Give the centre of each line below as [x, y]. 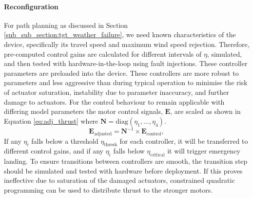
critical [157, 155]
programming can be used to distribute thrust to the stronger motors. [108, 190]
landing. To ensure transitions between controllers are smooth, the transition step [126, 161]
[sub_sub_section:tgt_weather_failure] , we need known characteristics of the [120, 34]
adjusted [103, 134]
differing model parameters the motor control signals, [83, 111]
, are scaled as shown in [205, 111]
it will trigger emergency [204, 151]
